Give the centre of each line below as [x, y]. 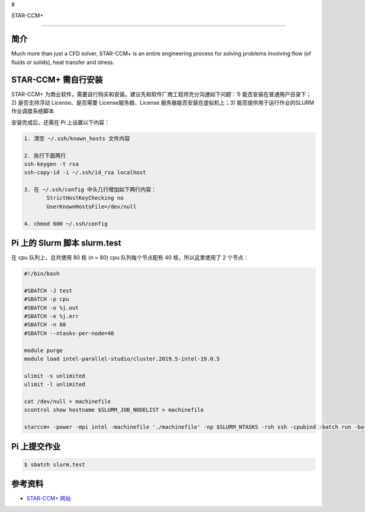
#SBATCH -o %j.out [51, 308]
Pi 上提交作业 [36, 447]
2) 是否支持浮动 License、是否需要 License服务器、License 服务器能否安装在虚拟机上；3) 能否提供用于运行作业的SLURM [163, 102]
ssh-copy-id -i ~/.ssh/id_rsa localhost [85, 173]
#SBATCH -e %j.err [51, 316]
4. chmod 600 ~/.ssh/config [66, 223]
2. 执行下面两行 [45, 156]
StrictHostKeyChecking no [85, 198]
